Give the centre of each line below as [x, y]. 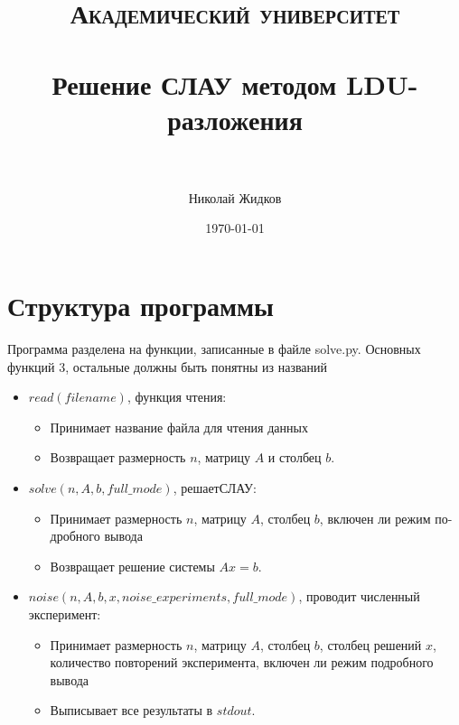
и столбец [295, 457]
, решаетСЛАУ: [215, 487]
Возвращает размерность [118, 457]
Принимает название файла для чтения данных [179, 427]
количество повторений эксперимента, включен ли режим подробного [242, 662]
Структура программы [141, 306]
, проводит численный [359, 596]
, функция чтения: [177, 397]
